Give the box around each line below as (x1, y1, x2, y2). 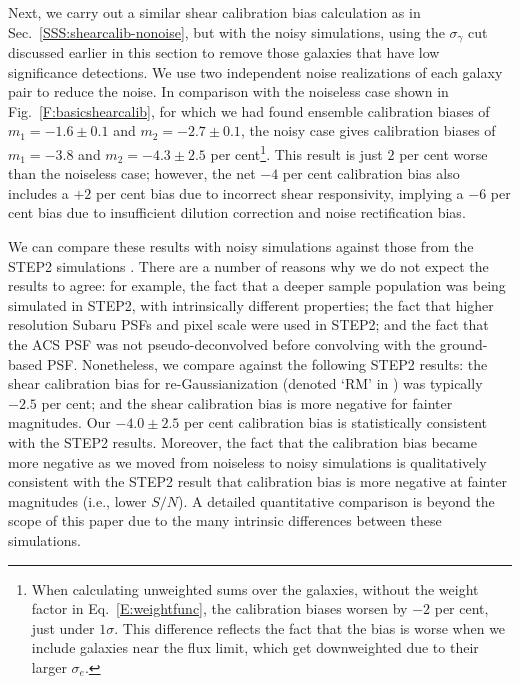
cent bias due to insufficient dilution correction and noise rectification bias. (8, 202, 466, 223)
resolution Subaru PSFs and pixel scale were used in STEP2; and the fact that (8, 314, 489, 335)
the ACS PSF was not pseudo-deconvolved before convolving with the (8, 334, 436, 355)
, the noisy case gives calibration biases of (240, 120, 496, 141)
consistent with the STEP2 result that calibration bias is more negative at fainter (8, 471, 508, 492)
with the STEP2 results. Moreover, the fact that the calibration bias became (8, 431, 477, 452)
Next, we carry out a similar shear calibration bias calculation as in (8, 2, 421, 22)
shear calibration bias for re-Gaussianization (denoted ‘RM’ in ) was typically (8, 373, 483, 394)
